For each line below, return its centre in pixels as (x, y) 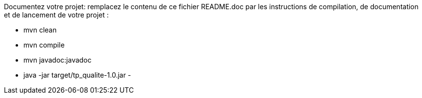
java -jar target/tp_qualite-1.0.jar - (77, 75)
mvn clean (40, 30)
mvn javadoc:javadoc (58, 60)
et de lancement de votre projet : (56, 15)
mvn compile (44, 45)
